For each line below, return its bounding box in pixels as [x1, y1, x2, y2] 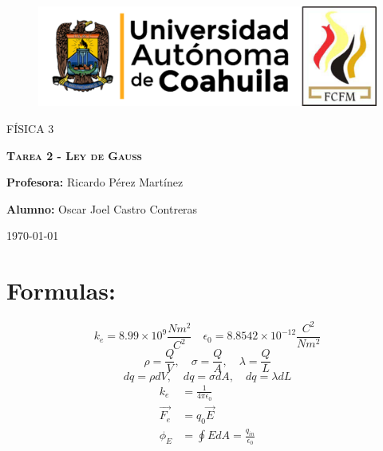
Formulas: [6, 274, 116, 307]
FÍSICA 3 [6, 120, 54, 137]
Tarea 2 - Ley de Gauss [6, 147, 142, 163]
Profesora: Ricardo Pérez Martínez [6, 174, 184, 190]
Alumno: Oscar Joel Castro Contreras [6, 200, 198, 217]
